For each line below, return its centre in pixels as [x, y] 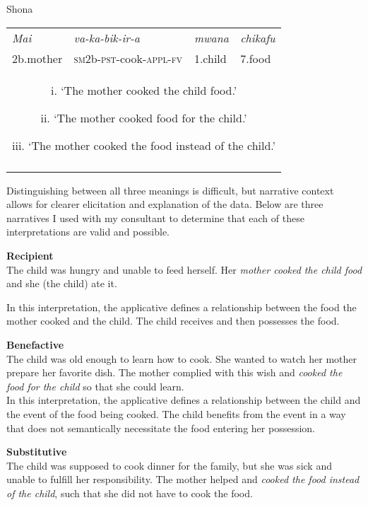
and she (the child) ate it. [62, 283]
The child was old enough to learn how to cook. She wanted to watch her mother [182, 358]
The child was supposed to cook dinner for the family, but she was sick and [169, 465]
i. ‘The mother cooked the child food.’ [144, 90]
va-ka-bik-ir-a [107, 37]
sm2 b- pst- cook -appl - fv [128, 58]
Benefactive [35, 344]
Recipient [30, 255]
